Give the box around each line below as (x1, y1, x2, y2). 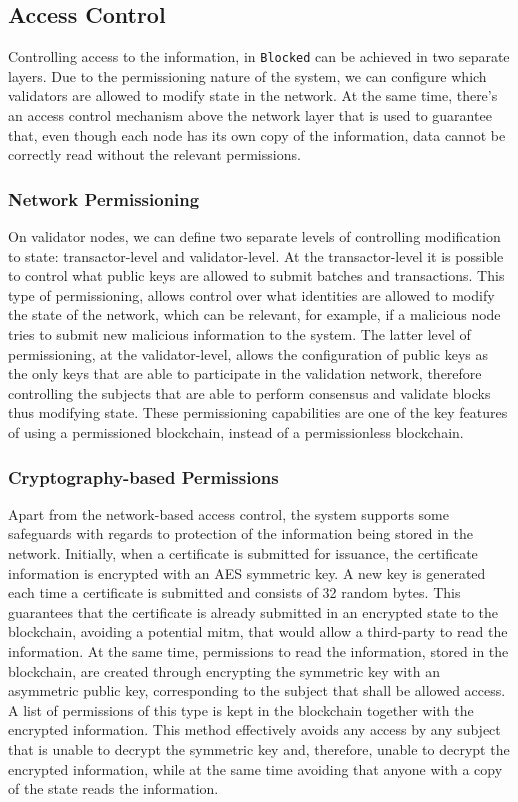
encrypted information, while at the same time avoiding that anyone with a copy (8, 758, 503, 779)
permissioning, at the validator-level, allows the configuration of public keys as (8, 343, 489, 364)
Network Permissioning (8, 186, 200, 211)
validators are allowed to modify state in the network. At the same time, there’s (8, 85, 498, 106)
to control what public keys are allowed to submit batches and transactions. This (8, 265, 505, 286)
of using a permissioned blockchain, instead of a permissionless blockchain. (8, 421, 464, 442)
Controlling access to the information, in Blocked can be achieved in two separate (8, 46, 510, 67)
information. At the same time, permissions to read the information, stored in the (8, 640, 509, 661)
